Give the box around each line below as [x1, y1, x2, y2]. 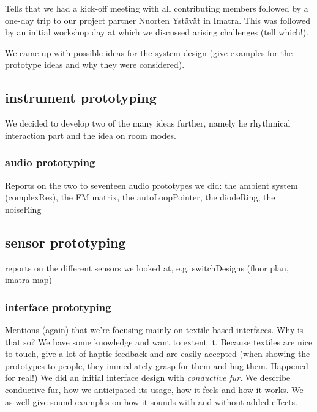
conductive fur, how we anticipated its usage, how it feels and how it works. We [5, 383, 304, 395]
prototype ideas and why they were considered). [5, 58, 185, 71]
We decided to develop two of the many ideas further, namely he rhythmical [5, 117, 291, 130]
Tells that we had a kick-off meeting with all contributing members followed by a [5, 2, 308, 14]
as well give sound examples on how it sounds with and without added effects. [5, 395, 297, 408]
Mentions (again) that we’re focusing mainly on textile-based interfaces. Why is [5, 323, 304, 336]
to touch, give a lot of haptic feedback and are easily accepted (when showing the [5, 347, 310, 360]
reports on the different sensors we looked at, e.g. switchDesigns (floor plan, [5, 261, 289, 274]
